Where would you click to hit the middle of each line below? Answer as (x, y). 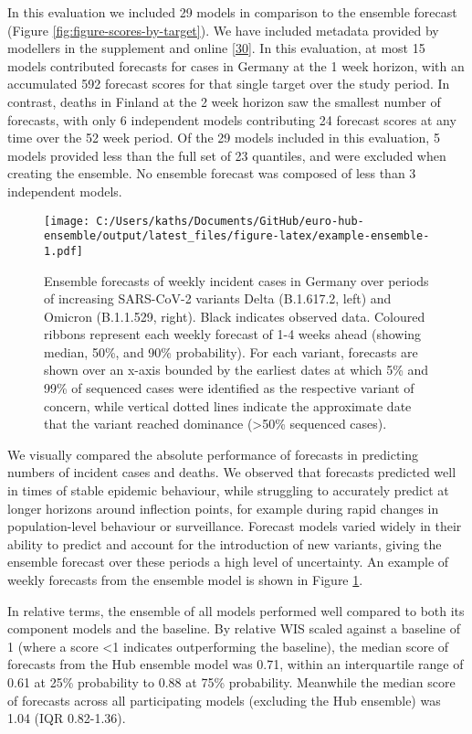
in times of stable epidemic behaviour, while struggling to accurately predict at (228, 490)
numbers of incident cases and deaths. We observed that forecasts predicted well (232, 472)
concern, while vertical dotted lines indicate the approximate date (228, 405)
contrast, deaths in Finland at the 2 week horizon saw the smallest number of (224, 101)
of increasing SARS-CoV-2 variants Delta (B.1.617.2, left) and (218, 298)
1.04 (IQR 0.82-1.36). (67, 718)
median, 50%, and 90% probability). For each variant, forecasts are (231, 351)
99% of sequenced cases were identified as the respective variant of (229, 388)
